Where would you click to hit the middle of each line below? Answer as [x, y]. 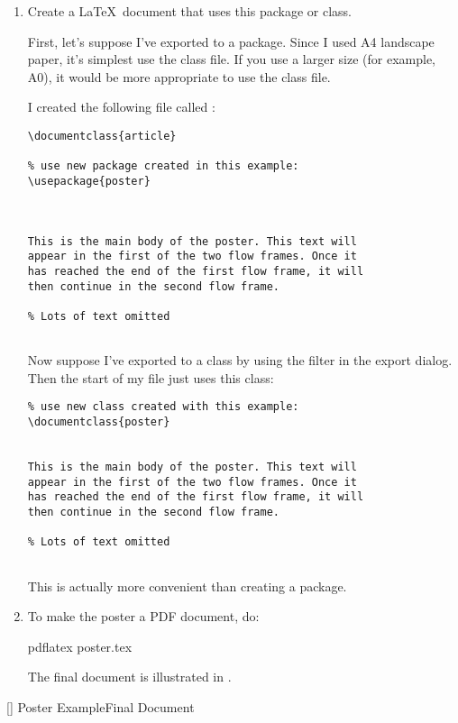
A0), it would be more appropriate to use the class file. [179, 76]
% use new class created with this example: [163, 407]
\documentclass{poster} [99, 422]
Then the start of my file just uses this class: [151, 377]
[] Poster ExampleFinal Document [101, 706]
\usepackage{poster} [89, 181]
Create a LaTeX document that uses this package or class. [189, 11]
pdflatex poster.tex [80, 646]
